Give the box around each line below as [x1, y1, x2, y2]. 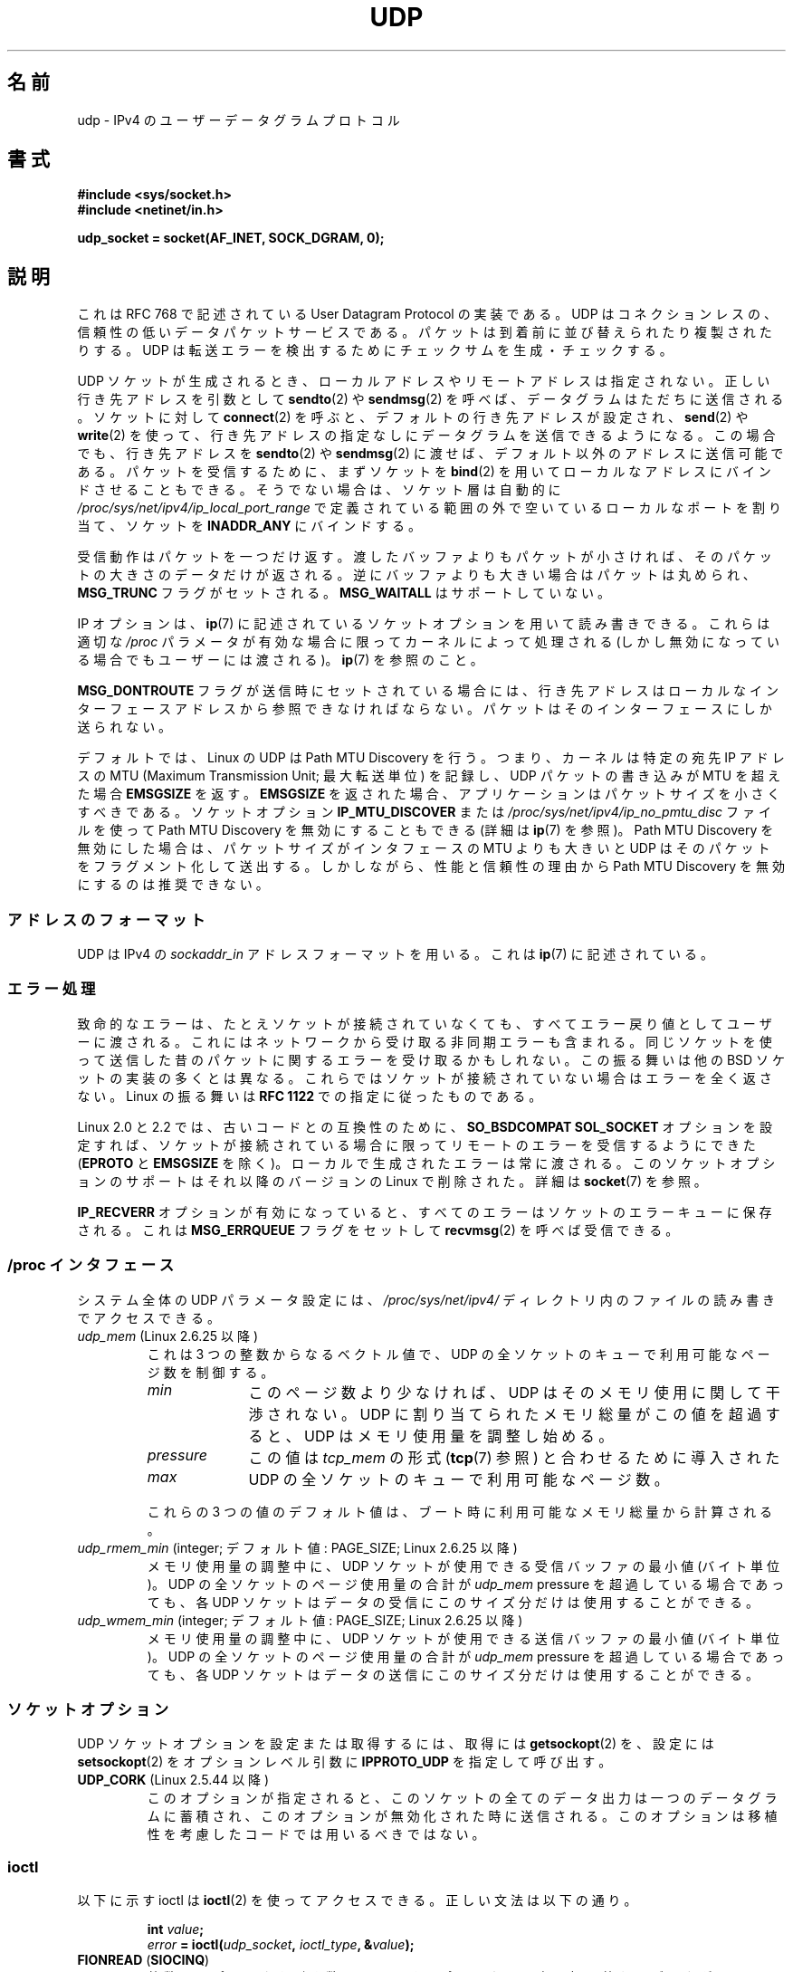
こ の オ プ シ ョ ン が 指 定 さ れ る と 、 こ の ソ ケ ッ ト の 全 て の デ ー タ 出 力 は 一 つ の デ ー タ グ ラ [147, 1790, 778, 1806]
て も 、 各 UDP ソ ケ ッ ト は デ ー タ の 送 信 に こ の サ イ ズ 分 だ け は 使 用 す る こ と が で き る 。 [147, 1666, 760, 1682]
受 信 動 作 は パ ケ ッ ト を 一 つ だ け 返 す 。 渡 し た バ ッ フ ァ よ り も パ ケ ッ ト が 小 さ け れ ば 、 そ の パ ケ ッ [77, 549, 772, 565]
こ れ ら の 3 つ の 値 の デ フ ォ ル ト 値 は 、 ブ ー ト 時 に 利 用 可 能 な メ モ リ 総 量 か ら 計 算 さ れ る [147, 1503, 773, 1519]
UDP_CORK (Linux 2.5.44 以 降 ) [77, 1772, 270, 1788]
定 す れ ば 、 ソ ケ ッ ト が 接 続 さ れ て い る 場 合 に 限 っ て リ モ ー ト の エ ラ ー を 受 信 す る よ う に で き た [77, 1136, 756, 1153]
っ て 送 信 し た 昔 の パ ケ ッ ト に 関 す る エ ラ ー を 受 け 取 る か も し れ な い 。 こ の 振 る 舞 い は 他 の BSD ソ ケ [77, 1051, 786, 1067]
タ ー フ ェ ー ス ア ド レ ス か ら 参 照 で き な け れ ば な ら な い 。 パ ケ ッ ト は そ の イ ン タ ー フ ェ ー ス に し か [77, 701, 772, 717]
